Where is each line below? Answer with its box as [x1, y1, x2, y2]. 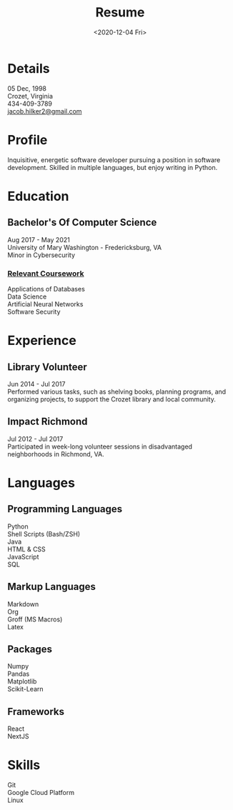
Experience [7, 333, 76, 349]
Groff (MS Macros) [7, 615, 63, 624]
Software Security [7, 307, 61, 316]
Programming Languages [7, 503, 123, 515]
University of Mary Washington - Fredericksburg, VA [7, 243, 162, 251]
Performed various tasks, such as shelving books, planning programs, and [7, 387, 227, 396]
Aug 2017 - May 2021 [7, 235, 70, 244]
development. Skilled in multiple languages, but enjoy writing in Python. [7, 163, 218, 171]
